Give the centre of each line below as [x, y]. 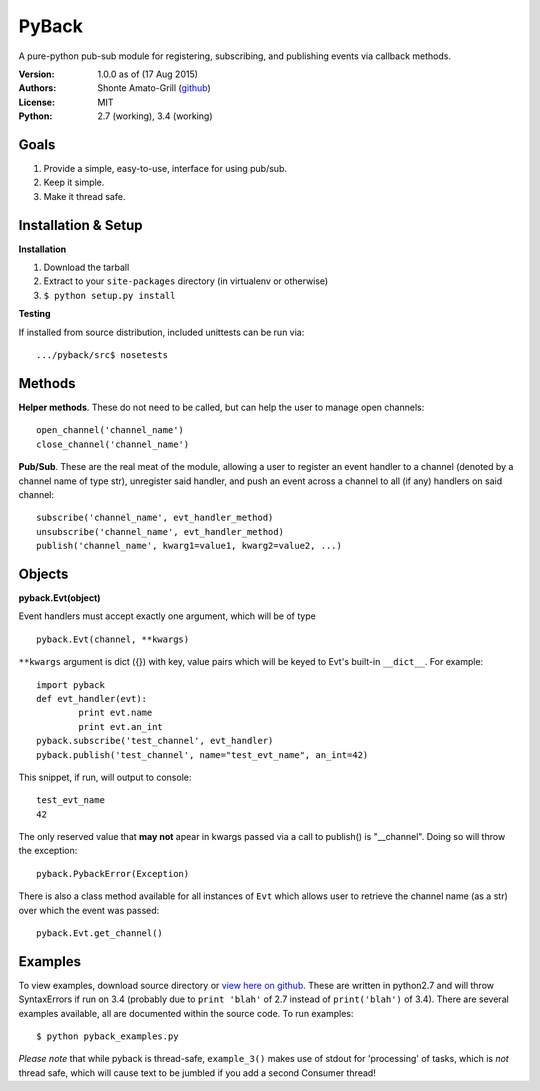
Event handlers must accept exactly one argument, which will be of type [167, 616]
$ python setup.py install [109, 295]
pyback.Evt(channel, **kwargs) [113, 639]
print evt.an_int [121, 726]
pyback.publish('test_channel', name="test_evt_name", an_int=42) [202, 754]
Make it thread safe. [84, 196]
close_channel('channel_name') [113, 444]
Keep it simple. [74, 182]
